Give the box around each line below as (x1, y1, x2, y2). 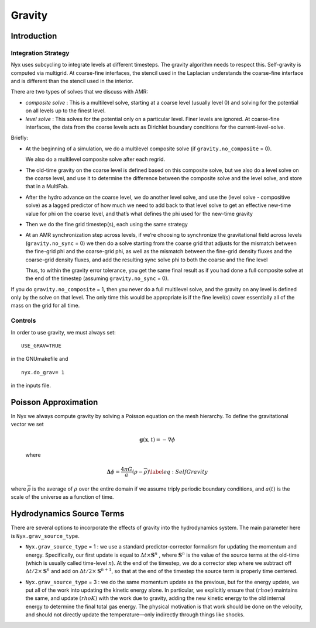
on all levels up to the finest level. (25, 107, 106, 114)
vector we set (11, 421, 44, 428)
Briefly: (11, 134, 29, 142)
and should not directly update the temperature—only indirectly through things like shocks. (25, 611, 245, 618)
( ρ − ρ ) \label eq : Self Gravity (132, 468, 208, 475)
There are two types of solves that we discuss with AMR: (11, 88, 149, 95)
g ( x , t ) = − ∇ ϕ (139, 436, 176, 443)
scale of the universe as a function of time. (11, 494, 114, 501)
